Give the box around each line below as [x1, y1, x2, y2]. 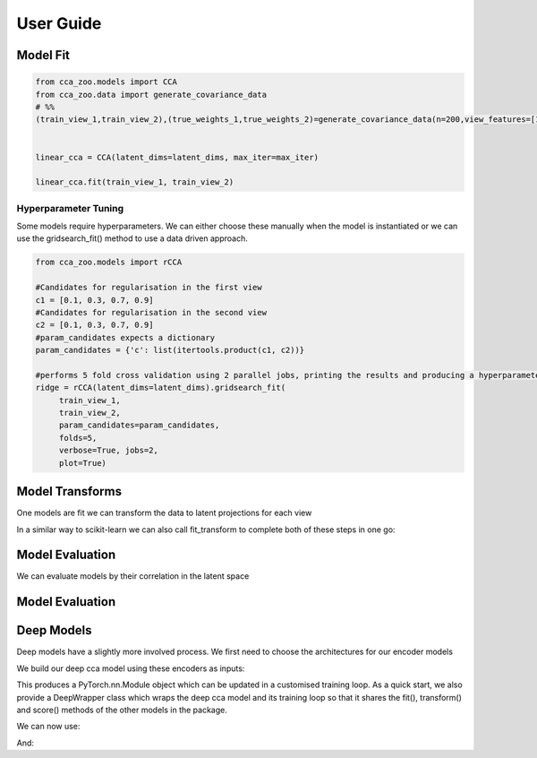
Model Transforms [16, 484, 123, 499]
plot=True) [58, 458, 107, 468]
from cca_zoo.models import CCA [35, 77, 178, 87]
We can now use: [16, 721, 81, 732]
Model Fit [16, 47, 71, 63]
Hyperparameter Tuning [16, 202, 124, 214]
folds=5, [58, 433, 98, 443]
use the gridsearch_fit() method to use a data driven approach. [16, 233, 248, 244]
